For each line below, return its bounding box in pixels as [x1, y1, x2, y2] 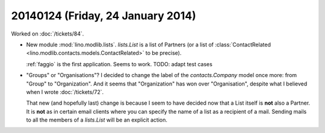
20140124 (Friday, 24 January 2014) [11, 9, 197, 22]
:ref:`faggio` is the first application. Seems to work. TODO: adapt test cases [26, 60, 213, 67]
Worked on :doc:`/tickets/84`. [11, 30, 84, 37]
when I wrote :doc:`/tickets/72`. [26, 88, 104, 96]
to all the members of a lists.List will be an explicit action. [26, 116, 168, 123]
